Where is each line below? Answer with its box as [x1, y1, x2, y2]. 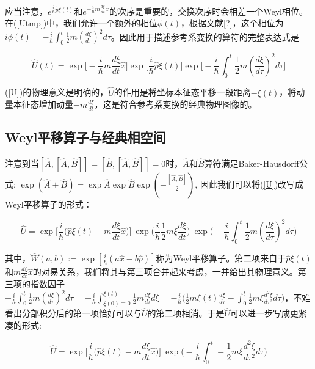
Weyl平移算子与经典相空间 [5, 128, 166, 147]
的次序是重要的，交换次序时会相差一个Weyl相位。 [109, 4, 308, 17]
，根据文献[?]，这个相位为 [180, 16, 284, 29]
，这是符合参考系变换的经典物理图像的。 [94, 98, 257, 111]
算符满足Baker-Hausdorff [204, 157, 299, 170]
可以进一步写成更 [230, 307, 299, 320]
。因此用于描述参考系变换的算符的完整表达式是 [110, 30, 299, 43]
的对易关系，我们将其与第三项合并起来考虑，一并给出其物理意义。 [32, 265, 298, 278]
